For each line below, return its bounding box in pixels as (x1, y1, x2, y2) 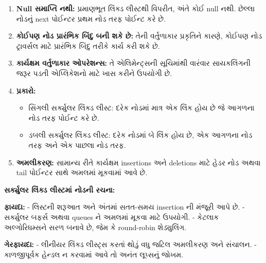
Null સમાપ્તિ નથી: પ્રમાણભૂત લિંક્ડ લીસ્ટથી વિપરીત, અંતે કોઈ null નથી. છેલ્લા (16, 3, 255, 13)
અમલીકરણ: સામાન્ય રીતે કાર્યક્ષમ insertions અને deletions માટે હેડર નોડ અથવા (16, 157, 261, 167)
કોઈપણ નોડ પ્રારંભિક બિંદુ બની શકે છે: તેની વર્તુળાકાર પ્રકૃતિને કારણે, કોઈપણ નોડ (16, 30, 262, 41)
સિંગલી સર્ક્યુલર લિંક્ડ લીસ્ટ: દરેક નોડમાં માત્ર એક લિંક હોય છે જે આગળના (28, 102, 255, 113)
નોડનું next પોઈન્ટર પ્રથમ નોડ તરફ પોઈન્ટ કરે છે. (16, 13, 166, 24)
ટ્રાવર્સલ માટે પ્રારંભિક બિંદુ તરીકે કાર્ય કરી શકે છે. (16, 40, 160, 51)
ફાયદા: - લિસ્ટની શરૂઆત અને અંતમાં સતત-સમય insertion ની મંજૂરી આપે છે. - (4, 201, 245, 212)
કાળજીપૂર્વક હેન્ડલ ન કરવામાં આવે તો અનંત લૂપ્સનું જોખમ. (4, 249, 184, 259)
